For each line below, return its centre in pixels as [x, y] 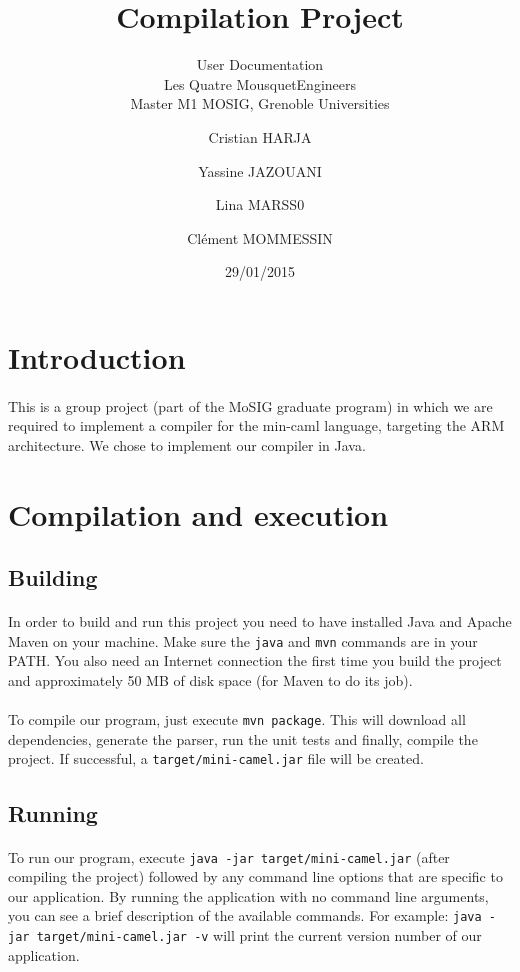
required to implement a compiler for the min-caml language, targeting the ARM [256, 425]
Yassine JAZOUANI [260, 170]
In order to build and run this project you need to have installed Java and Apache [260, 621]
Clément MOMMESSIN [260, 237]
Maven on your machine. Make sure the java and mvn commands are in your [243, 640]
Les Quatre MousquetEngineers [260, 83]
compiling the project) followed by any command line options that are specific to [255, 876]
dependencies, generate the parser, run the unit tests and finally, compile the [243, 738]
